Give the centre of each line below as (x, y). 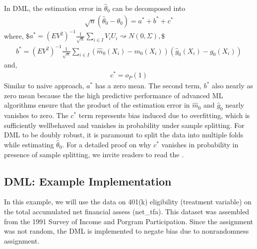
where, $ (17, 35)
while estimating (29, 145)
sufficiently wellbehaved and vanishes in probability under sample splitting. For (124, 125)
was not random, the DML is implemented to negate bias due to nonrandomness (127, 231)
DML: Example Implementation (88, 181)
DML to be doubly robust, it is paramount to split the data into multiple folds (124, 135)
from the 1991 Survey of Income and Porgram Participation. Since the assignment (129, 221)
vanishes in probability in (200, 145)
